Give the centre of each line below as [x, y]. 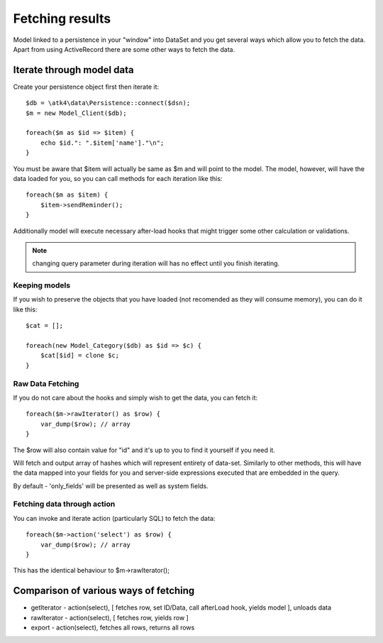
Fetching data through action [64, 504]
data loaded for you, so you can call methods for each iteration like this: [118, 178]
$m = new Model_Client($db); [76, 113]
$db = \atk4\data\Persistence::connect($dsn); [108, 103]
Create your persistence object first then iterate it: [86, 87]
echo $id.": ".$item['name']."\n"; [102, 143]
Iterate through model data [73, 70]
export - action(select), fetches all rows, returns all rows [113, 627]
